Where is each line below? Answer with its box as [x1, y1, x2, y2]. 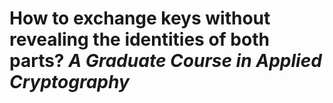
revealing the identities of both [9, 28, 270, 51]
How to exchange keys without [9, 7, 271, 30]
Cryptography [9, 71, 130, 94]
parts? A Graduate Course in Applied [9, 50, 322, 72]
